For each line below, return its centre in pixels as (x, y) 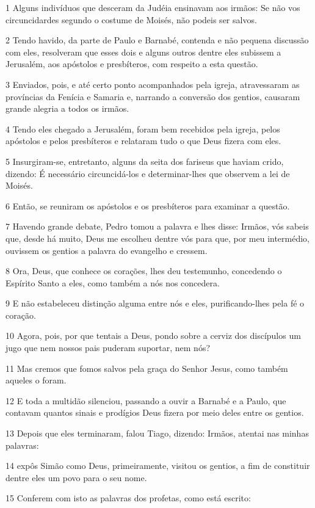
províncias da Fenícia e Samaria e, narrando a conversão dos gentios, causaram (153, 96)
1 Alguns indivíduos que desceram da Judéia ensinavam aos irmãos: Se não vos (153, 7)
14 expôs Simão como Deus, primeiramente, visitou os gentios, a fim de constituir (158, 466)
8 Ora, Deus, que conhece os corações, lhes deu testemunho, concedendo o (144, 271)
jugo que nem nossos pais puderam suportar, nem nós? (108, 348)
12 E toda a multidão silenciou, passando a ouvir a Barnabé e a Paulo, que (146, 400)
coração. (21, 315)
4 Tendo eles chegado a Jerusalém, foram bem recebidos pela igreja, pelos (143, 129)
